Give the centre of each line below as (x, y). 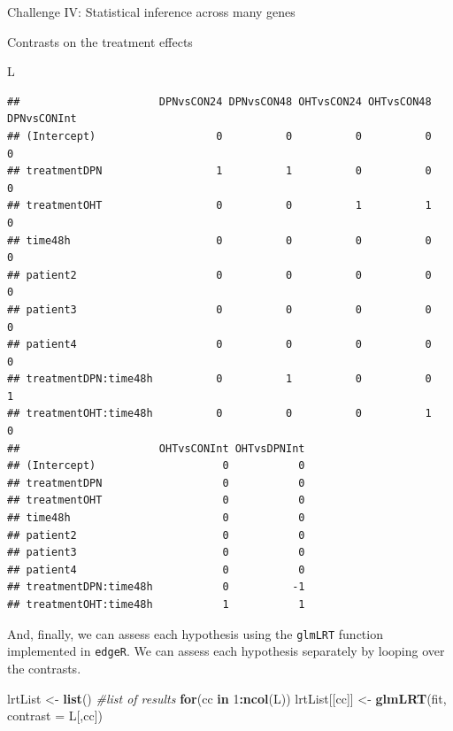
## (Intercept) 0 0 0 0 (219, 136)
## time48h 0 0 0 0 (219, 240)
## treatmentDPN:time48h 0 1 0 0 (219, 379)
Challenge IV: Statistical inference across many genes (151, 12)
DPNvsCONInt (42, 119)
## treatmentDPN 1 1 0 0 (219, 171)
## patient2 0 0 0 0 (219, 275)
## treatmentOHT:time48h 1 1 (156, 604)
